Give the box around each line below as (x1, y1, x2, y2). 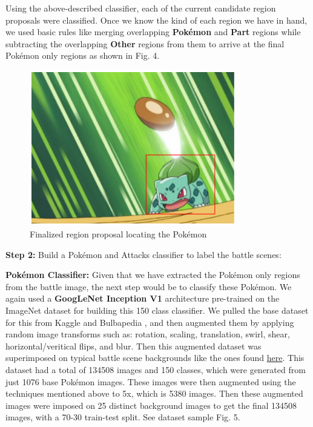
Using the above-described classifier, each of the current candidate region (5, 2, 276, 14)
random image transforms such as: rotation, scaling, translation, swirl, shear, (5, 328, 290, 340)
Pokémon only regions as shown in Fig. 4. (5, 49, 160, 62)
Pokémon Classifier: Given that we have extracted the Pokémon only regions (5, 268, 300, 281)
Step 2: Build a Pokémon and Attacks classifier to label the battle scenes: (5, 248, 282, 260)
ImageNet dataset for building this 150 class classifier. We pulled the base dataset (5, 303, 309, 316)
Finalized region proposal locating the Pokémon (30, 228, 207, 240)
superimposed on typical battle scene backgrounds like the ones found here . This (5, 351, 305, 364)
